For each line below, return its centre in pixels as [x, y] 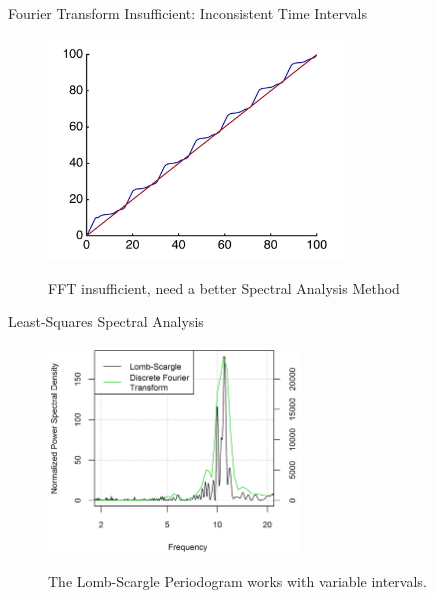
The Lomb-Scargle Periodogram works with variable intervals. [237, 580]
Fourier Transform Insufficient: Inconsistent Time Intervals [187, 13]
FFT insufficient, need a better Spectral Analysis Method [224, 287]
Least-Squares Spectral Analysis [106, 321]
